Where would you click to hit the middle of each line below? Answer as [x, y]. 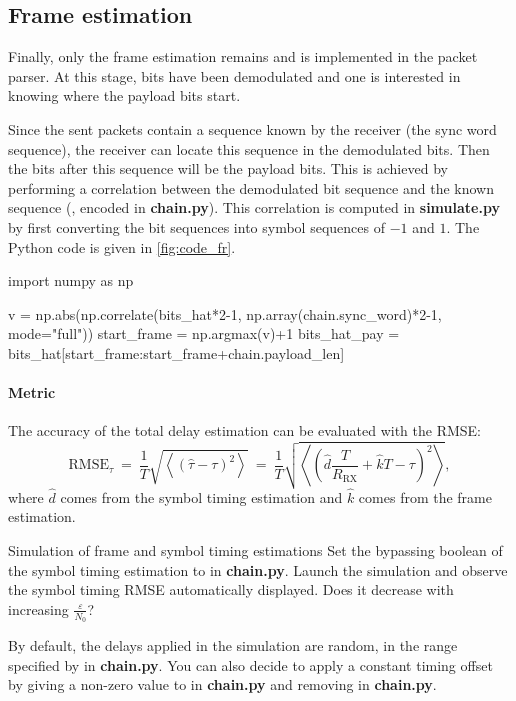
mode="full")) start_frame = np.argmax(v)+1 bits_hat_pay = [204, 333]
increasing [38, 608]
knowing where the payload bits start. [124, 95]
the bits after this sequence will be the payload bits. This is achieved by [228, 168]
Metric [32, 392]
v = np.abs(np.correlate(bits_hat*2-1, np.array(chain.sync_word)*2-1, [225, 313]
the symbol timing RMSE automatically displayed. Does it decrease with [231, 589]
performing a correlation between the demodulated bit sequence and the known [251, 187]
